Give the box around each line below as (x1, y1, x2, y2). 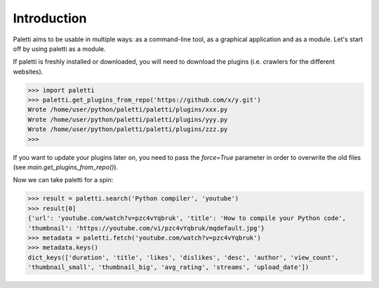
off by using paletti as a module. (13, 44, 106, 53)
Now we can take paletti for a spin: (13, 176, 114, 184)
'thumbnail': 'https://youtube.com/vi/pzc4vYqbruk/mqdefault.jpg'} (27, 224, 265, 232)
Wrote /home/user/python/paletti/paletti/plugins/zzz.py (27, 125, 228, 133)
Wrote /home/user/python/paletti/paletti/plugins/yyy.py (27, 116, 228, 123)
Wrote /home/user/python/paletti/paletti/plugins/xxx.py (27, 106, 228, 114)
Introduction (13, 11, 87, 26)
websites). (13, 67, 44, 76)
